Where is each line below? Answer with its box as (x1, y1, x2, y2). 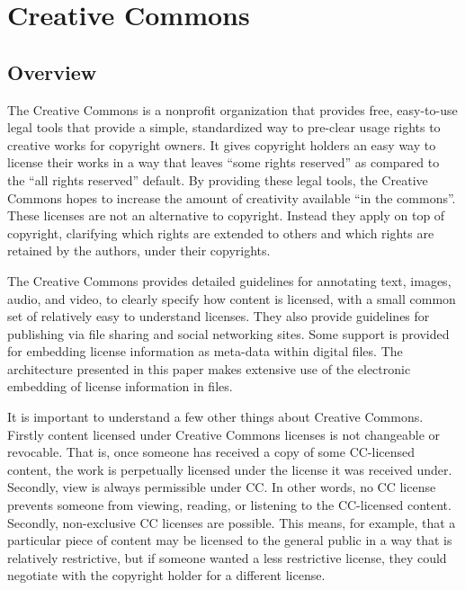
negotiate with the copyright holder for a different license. (7, 566, 326, 585)
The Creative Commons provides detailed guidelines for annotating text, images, (7, 271, 452, 290)
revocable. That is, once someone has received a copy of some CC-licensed (7, 442, 416, 461)
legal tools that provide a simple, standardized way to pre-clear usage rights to (7, 118, 441, 137)
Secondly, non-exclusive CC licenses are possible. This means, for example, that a (7, 513, 456, 532)
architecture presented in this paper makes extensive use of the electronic (7, 359, 411, 378)
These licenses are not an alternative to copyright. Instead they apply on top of (7, 206, 445, 225)
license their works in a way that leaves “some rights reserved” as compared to (7, 153, 440, 172)
